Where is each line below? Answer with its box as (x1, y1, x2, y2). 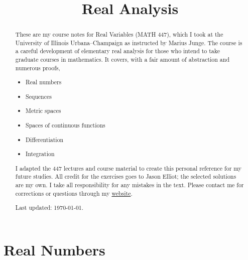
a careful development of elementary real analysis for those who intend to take (15, 47, 220, 55)
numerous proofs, (15, 63, 60, 72)
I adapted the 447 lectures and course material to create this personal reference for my (15, 164, 242, 172)
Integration (26, 150, 55, 158)
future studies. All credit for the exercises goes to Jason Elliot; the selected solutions (15, 172, 236, 181)
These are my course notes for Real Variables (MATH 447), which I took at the (15, 30, 223, 39)
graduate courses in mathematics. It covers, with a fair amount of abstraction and (15, 55, 230, 64)
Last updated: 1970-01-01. (15, 203, 84, 212)
